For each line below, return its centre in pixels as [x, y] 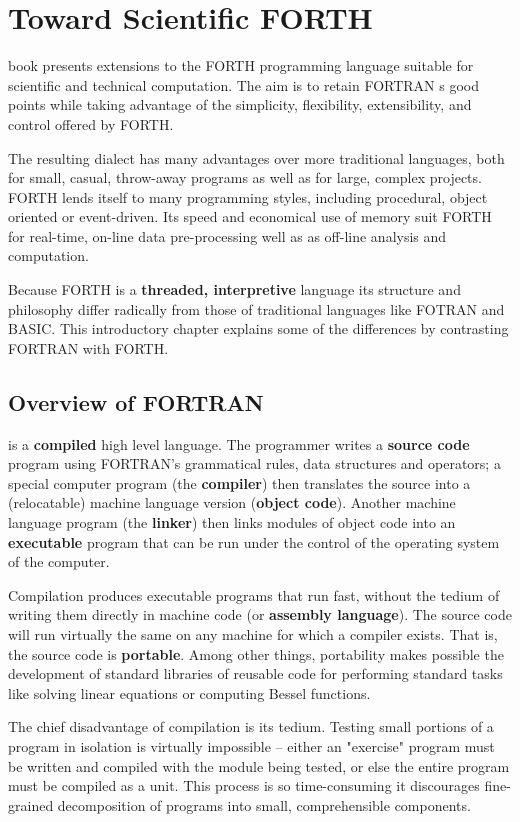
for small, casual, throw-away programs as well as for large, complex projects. [245, 177]
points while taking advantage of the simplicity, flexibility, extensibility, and [240, 104]
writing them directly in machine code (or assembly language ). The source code [260, 614]
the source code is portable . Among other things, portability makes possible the [256, 653]
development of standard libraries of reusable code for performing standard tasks [255, 673]
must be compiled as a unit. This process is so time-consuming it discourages [244, 785]
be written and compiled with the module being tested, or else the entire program [259, 765]
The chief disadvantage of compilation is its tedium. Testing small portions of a [251, 726]
